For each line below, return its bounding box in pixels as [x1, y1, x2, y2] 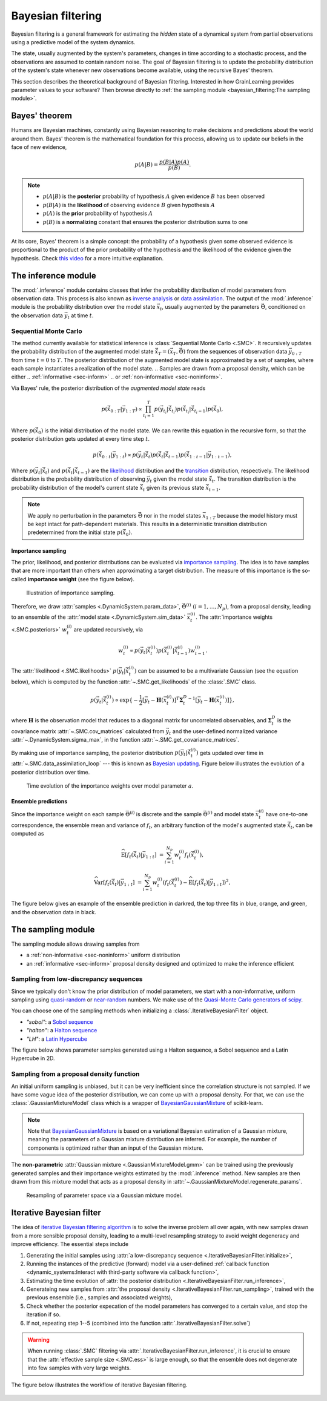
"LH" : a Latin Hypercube [26, 1035, 88, 1043]
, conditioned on [265, 303, 306, 311]
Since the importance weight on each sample [11, 811, 124, 818]
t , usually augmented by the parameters [159, 303, 260, 312]
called [11, 575, 27, 582]
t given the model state [150, 475, 208, 484]
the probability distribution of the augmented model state [11, 348, 154, 355]
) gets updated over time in [196, 749, 263, 756]
